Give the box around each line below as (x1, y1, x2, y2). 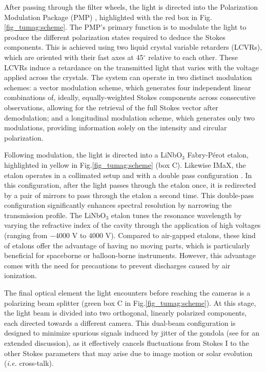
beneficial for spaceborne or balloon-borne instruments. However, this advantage (4, 250, 256, 261)
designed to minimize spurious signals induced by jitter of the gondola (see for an (4, 327, 259, 338)
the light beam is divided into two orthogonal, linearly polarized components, (4, 307, 247, 318)
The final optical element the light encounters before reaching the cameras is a (4, 287, 251, 298)
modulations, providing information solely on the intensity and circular (4, 122, 227, 133)
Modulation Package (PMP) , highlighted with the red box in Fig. (4, 11, 212, 22)
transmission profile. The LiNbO (4, 209, 106, 220)
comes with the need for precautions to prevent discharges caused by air (4, 260, 231, 270)
